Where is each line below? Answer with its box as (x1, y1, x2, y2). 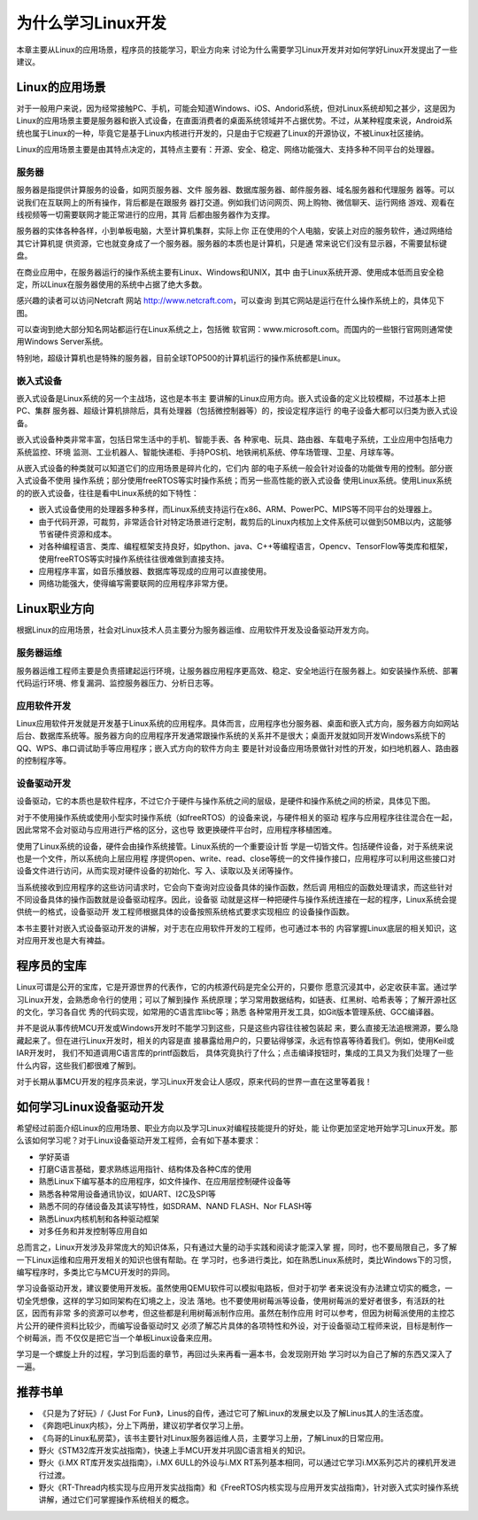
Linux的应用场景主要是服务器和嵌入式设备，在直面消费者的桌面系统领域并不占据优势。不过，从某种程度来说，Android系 (16, 115, 453, 126)
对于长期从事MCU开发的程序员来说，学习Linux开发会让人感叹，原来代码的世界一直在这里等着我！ (16, 1076, 373, 1087)
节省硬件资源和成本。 (38, 528, 117, 539)
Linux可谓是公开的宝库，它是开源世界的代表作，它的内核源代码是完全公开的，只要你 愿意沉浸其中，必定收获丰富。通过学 (16, 981, 458, 992)
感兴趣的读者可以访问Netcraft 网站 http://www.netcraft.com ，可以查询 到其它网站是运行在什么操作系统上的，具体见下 (16, 295, 444, 306)
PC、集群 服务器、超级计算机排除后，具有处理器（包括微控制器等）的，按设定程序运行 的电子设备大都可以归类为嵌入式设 (16, 406, 459, 416)
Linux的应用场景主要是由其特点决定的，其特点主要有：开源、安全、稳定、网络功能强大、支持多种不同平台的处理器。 (16, 144, 440, 155)
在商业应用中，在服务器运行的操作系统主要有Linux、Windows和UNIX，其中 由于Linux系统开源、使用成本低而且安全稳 (16, 267, 444, 277)
